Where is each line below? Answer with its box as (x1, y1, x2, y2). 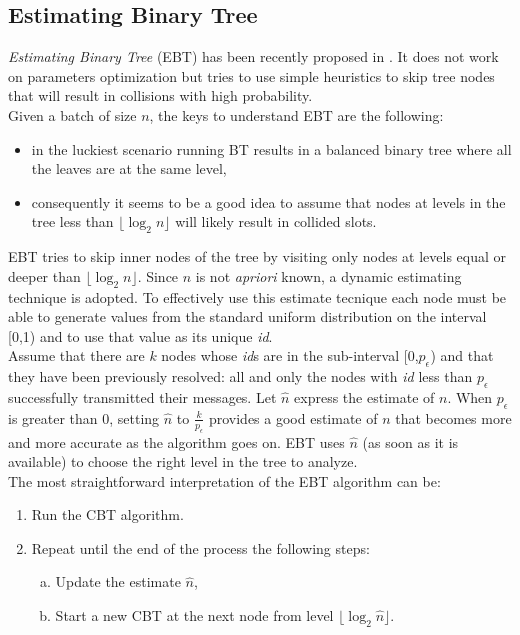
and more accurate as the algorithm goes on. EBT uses (8, 431, 345, 452)
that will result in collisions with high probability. (8, 85, 313, 106)
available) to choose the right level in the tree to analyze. (8, 451, 358, 472)
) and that (430, 345, 494, 366)
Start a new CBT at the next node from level (55, 605, 334, 626)
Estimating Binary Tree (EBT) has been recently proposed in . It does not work (8, 46, 499, 67)
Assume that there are (8, 345, 145, 366)
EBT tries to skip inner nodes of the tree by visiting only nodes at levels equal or (8, 246, 506, 267)
